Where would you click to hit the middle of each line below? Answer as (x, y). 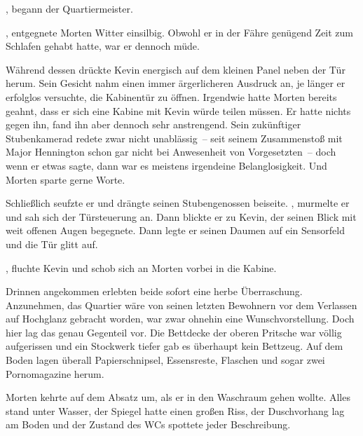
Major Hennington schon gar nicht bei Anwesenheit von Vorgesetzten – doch (171, 152)
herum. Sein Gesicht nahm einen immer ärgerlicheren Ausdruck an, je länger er (176, 83)
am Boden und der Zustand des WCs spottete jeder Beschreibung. (148, 424)
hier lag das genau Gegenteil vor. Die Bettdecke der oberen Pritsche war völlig (174, 332)
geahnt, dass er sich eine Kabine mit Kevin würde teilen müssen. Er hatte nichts (178, 110)
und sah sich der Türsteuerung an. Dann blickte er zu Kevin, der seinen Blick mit (181, 216)
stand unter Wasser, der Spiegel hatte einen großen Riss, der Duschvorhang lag (175, 410)
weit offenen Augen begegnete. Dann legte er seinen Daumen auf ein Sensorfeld (175, 230)
